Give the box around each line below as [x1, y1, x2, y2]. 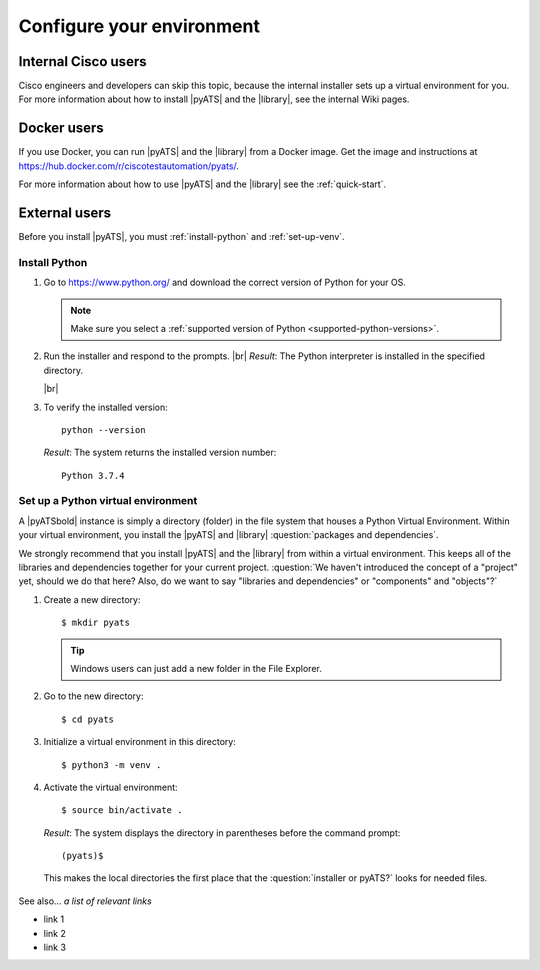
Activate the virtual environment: [43, 781, 179, 793]
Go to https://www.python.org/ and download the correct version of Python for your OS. [43, 276, 407, 289]
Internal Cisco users [18, 53, 147, 70]
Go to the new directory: [43, 690, 144, 702]
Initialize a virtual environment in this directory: [43, 736, 237, 748]
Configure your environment [18, 15, 260, 37]
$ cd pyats [61, 713, 115, 725]
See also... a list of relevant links [18, 895, 152, 907]
